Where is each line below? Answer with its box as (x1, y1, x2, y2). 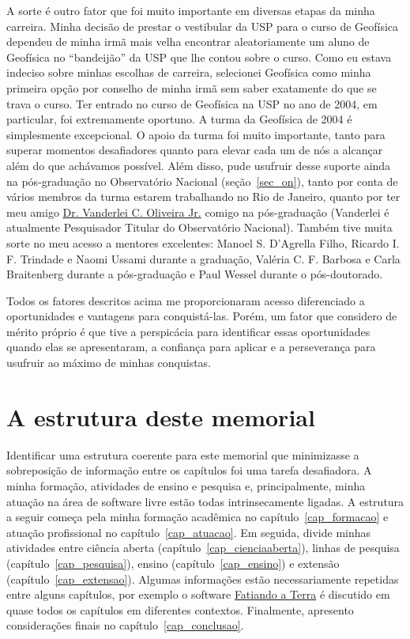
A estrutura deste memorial (6, 400, 315, 433)
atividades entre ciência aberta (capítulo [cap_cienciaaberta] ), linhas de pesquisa (6, 539, 400, 556)
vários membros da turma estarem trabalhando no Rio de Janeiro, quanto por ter (6, 188, 401, 205)
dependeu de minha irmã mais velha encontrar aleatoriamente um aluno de (6, 33, 370, 50)
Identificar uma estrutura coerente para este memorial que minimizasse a (6, 446, 359, 463)
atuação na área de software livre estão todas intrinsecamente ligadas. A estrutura (6, 493, 404, 509)
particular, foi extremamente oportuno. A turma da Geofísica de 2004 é (6, 111, 352, 127)
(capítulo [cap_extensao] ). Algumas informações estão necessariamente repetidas (6, 570, 399, 587)
